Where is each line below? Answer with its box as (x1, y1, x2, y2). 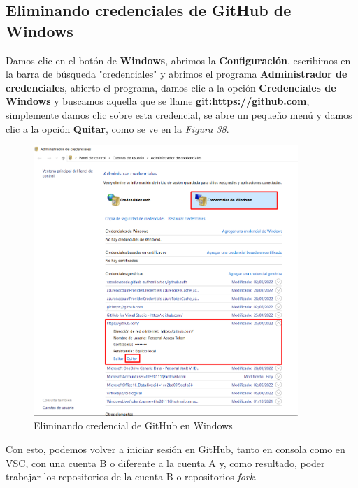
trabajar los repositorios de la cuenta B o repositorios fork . (6, 469, 257, 484)
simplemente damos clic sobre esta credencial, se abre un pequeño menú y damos (6, 107, 352, 122)
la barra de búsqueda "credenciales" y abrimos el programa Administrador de (6, 66, 348, 81)
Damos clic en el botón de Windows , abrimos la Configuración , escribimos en (6, 52, 351, 67)
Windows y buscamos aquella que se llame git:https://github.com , (6, 94, 310, 108)
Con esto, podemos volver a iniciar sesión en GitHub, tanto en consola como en (6, 441, 345, 456)
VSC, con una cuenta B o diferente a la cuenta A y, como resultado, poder (6, 455, 325, 470)
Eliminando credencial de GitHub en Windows (34, 418, 233, 433)
